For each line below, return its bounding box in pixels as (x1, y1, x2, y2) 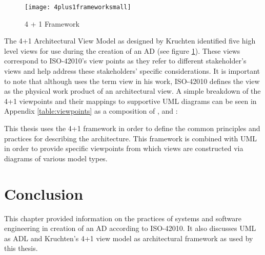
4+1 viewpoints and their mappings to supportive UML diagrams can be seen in (4, 95, 257, 106)
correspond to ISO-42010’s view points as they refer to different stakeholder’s (4, 55, 247, 66)
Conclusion (4, 183, 84, 204)
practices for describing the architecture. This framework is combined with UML (4, 133, 257, 143)
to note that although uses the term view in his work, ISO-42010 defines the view (4, 75, 260, 86)
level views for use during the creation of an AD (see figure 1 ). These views (4, 45, 240, 56)
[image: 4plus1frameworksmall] (25, 4, 131, 11)
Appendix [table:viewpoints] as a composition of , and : (4, 105, 178, 116)
